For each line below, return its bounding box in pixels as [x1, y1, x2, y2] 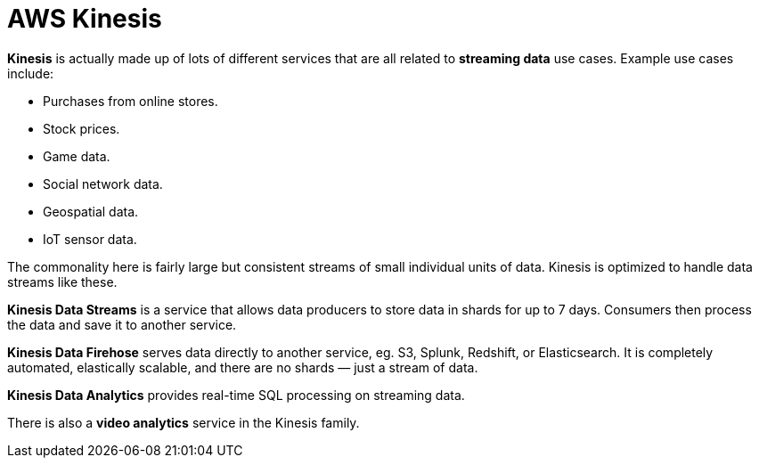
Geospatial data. [43, 203, 139, 219]
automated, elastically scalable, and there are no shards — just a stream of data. [7, 359, 478, 375]
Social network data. [43, 175, 163, 192]
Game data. [43, 148, 110, 164]
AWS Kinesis [7, 4, 162, 34]
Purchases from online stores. [43, 93, 218, 109]
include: [7, 65, 54, 81]
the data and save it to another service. [7, 316, 237, 332]
